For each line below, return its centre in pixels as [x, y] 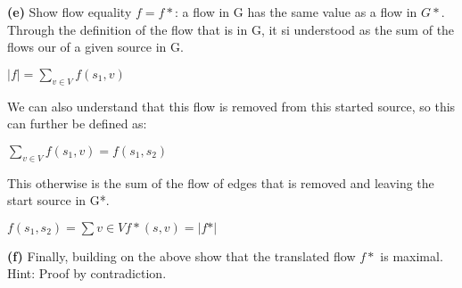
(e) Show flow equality [70, 12]
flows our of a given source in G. [95, 47]
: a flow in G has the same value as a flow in [296, 12]
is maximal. [412, 255]
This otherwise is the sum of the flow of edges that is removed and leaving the [221, 182]
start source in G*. [58, 200]
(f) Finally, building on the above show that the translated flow [181, 255]
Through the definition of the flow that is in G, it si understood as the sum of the [231, 29]
